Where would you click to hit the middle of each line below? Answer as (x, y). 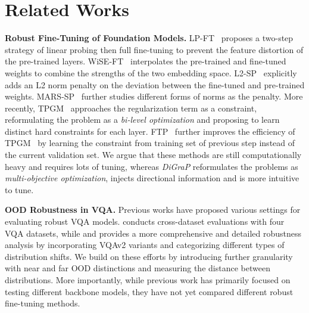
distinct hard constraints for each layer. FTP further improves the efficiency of (150, 131)
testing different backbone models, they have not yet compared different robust (149, 291)
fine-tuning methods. (43, 303)
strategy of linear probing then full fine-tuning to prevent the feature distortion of (154, 49)
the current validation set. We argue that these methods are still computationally (153, 155)
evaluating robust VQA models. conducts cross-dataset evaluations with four (145, 221)
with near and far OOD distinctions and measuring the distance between (138, 268)
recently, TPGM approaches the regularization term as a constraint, (131, 108)
